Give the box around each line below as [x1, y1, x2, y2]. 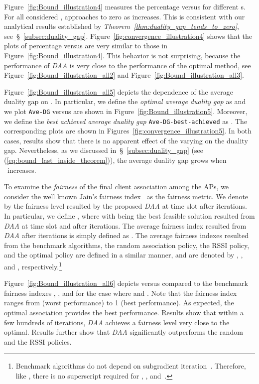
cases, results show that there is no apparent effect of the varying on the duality [4, 135, 248, 145]
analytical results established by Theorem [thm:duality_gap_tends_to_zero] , [4, 21, 239, 31]
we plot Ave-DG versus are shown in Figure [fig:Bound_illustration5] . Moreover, [4, 106, 248, 116]
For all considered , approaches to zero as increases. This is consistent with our [4, 11, 245, 21]
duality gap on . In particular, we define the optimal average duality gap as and [4, 96, 246, 107]
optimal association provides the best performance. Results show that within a [4, 307, 244, 317]
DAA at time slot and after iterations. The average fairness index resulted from [4, 220, 247, 231]
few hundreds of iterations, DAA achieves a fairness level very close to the [4, 317, 230, 327]
